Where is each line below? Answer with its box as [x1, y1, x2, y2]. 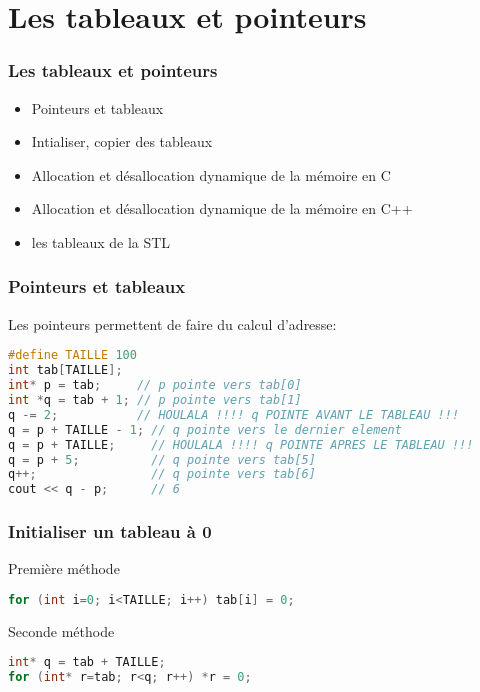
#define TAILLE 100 [8, 348, 137, 363]
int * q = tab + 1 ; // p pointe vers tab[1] [8, 393, 302, 407]
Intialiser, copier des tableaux [31, 131, 213, 152]
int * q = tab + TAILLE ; [8, 655, 166, 670]
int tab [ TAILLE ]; [8, 363, 123, 378]
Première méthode [8, 558, 120, 579]
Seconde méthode [8, 620, 115, 641]
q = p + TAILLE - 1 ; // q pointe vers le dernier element [8, 422, 402, 437]
